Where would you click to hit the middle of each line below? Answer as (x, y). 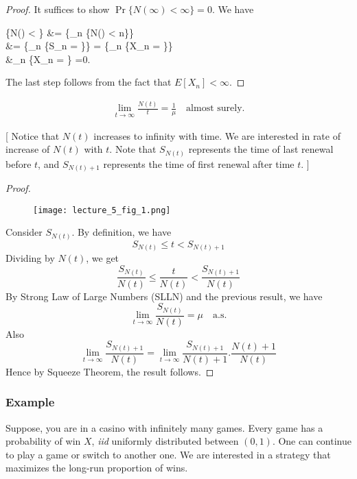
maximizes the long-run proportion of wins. (97, 468)
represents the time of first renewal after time (199, 163)
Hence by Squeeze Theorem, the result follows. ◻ (110, 371)
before (19, 163)
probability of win (43, 441)
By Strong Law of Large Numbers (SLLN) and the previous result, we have (164, 296)
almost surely (214, 109)
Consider (24, 232)
